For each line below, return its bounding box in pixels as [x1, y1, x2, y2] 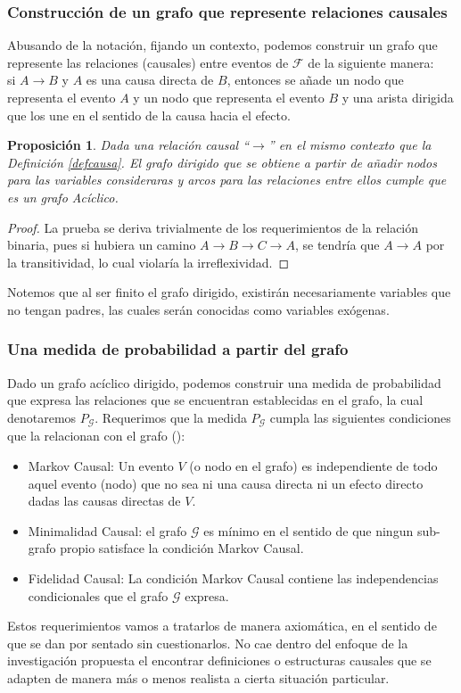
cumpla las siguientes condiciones [269, 408, 451, 426]
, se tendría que [294, 235, 380, 254]
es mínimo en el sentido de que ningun [203, 521, 414, 540]
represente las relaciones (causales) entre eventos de [7, 53, 289, 71]
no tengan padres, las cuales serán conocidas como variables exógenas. [7, 300, 390, 318]
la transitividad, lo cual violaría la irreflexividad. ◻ [7, 252, 290, 271]
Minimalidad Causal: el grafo [28, 521, 187, 540]
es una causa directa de [86, 70, 214, 89]
